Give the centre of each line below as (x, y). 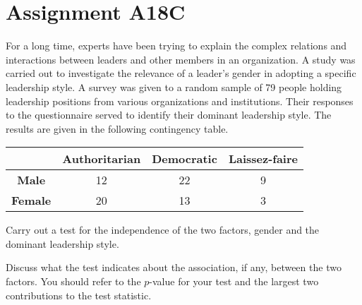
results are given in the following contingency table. (117, 128)
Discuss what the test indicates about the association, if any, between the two (174, 267)
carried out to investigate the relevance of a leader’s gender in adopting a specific (181, 73)
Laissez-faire (263, 159)
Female (31, 201)
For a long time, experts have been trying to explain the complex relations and (176, 46)
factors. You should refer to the (73, 281)
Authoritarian (102, 159)
